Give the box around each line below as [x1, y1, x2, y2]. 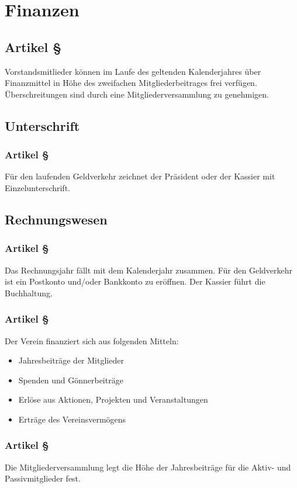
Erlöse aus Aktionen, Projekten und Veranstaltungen [18, 393, 208, 406]
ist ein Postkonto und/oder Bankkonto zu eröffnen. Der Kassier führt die [5, 275, 265, 288]
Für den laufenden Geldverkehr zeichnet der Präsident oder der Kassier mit [5, 170, 275, 182]
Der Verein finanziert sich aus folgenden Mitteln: [5, 334, 179, 347]
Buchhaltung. [5, 286, 53, 299]
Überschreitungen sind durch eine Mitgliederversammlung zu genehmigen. [5, 88, 269, 100]
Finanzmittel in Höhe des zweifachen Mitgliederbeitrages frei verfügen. [5, 77, 257, 89]
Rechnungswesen [5, 210, 108, 228]
